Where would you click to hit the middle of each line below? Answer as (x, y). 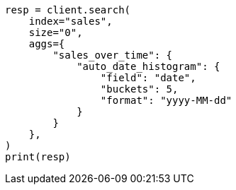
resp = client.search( (68, 10)
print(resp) (38, 157)
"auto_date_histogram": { (148, 66)
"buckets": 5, (139, 89)
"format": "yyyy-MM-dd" (166, 100)
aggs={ (47, 44)
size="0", (56, 32)
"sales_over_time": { (113, 55)
